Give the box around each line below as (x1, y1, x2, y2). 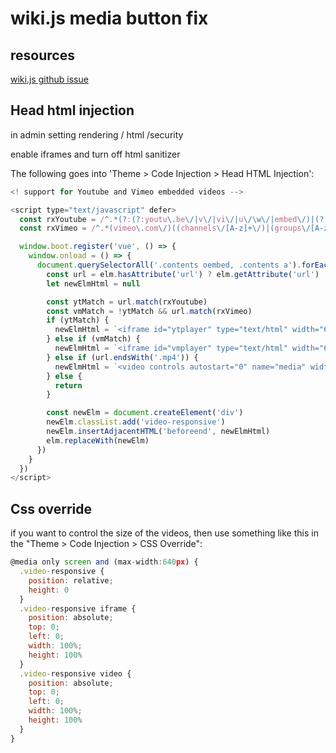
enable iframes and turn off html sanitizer (10, 148, 181, 160)
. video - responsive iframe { (19, 603, 137, 614)
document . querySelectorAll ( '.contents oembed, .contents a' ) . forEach (36, 260, 333, 271)
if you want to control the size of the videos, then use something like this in (10, 527, 319, 539)
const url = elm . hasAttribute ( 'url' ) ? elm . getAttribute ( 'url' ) (46, 269, 320, 279)
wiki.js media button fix (10, 7, 209, 30)
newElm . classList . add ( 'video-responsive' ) (46, 417, 226, 427)
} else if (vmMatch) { (46, 334, 141, 344)
